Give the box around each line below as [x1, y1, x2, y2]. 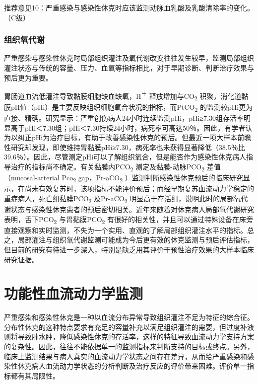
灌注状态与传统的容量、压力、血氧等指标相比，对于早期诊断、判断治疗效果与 [4, 63, 254, 73]
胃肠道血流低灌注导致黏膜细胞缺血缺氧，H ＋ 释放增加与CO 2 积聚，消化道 [4, 89, 242, 102]
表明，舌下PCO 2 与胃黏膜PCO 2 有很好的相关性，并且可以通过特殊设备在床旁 [4, 214, 254, 226]
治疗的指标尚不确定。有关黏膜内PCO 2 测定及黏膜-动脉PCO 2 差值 [10, 161, 221, 173]
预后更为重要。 [4, 72, 53, 82]
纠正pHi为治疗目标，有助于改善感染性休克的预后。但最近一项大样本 [17, 132, 238, 143]
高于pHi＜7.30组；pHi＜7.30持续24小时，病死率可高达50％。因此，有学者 [10, 122, 246, 133]
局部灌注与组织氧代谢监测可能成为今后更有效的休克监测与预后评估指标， [17, 234, 254, 245]
